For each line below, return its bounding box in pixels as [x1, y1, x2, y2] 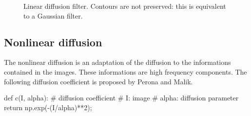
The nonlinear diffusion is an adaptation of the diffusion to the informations [4, 57, 231, 67]
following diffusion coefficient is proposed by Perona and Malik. [4, 76, 193, 86]
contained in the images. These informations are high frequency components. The [4, 66, 247, 77]
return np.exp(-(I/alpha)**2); [4, 102, 92, 112]
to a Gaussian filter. [23, 10, 83, 20]
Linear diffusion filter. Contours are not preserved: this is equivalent [23, 1, 226, 11]
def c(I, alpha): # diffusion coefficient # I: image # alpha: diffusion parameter [4, 93, 239, 103]
